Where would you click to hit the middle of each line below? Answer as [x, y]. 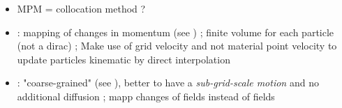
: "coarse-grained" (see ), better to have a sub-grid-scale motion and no [168, 83]
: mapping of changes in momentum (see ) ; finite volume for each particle [176, 32]
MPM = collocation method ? [81, 8]
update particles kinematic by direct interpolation [124, 59]
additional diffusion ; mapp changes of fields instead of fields [146, 96]
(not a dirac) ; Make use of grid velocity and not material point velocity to [177, 46]
